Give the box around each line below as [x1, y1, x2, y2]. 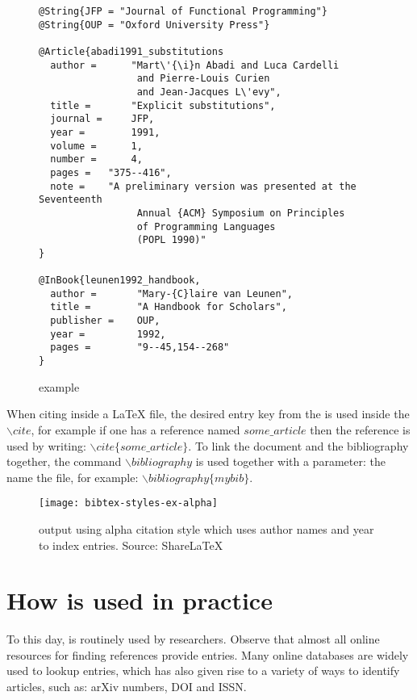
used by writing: [6, 437, 86, 454]
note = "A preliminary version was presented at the [50, 180, 357, 192]
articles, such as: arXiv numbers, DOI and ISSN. [6, 678, 247, 695]
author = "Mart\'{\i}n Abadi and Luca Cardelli [50, 59, 340, 71]
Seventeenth [39, 194, 102, 206]
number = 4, [50, 153, 143, 166]
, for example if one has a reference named [31, 421, 240, 438]
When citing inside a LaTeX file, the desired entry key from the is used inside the [6, 405, 410, 422]
